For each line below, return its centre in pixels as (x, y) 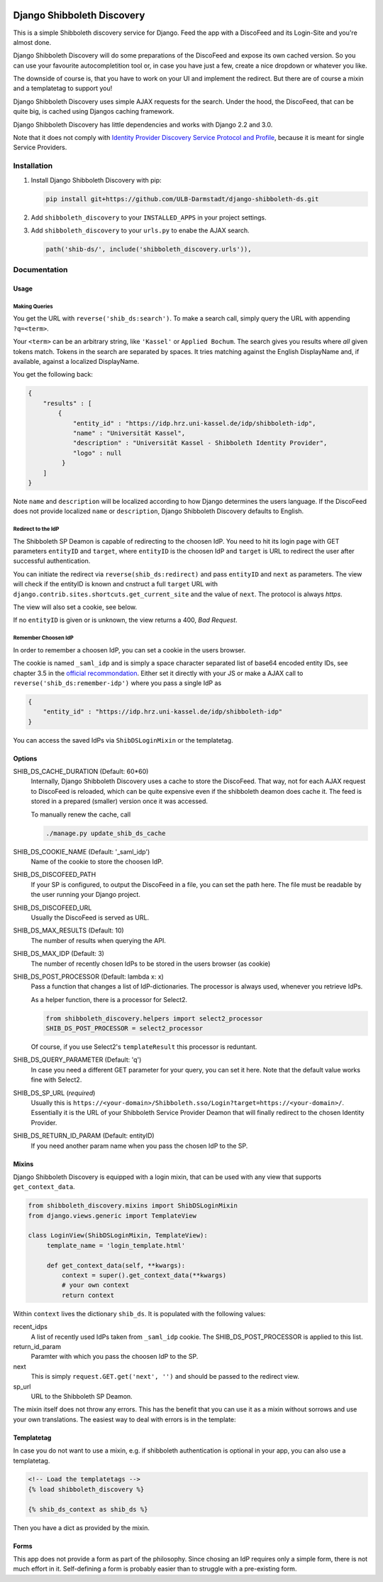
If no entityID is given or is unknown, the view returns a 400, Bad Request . (125, 620)
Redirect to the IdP (36, 529)
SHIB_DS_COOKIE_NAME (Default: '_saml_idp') (82, 851)
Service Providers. (40, 147)
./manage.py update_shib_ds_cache (106, 833)
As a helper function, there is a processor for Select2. (109, 999)
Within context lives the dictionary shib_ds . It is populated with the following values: (139, 1313)
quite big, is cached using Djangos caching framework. (94, 112)
